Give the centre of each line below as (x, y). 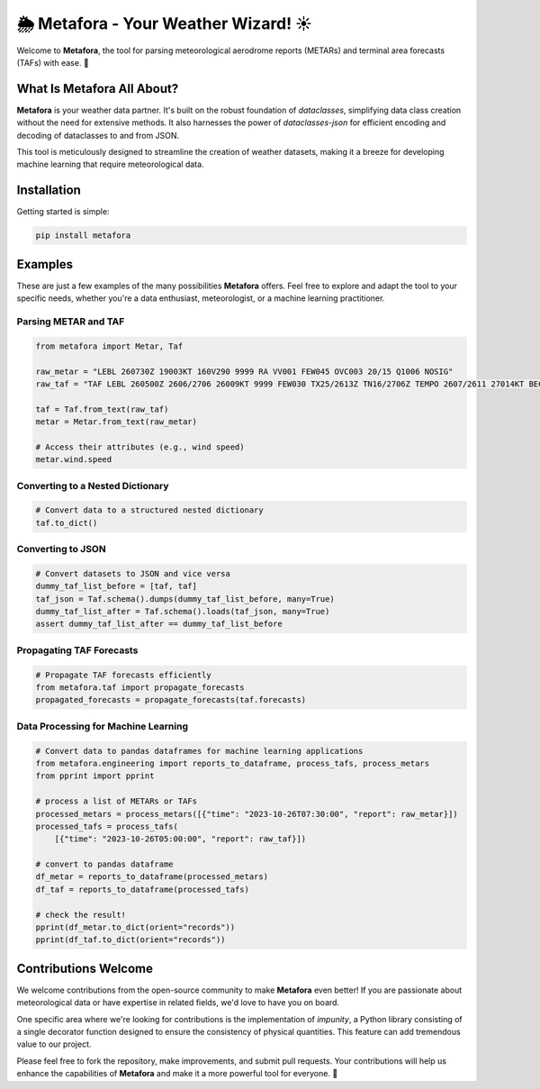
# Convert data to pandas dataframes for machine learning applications (199, 751)
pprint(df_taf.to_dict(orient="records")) (130, 940)
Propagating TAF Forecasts (77, 650)
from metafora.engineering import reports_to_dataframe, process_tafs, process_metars (233, 763)
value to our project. (54, 1044)
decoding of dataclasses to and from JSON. (98, 135)
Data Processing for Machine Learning (103, 726)
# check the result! (81, 915)
